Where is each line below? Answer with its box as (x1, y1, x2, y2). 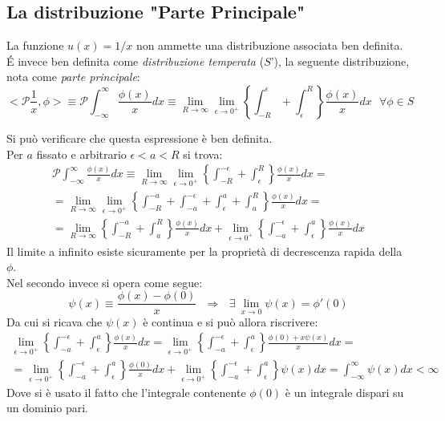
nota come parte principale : (6, 68, 140, 85)
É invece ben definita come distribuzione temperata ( (6, 52, 265, 69)
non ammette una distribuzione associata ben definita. (136, 37, 403, 54)
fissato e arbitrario (36, 145, 127, 162)
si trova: (183, 145, 223, 162)
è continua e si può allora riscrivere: (143, 314, 318, 330)
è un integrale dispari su (285, 383, 404, 400)
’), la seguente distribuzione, (270, 52, 410, 69)
